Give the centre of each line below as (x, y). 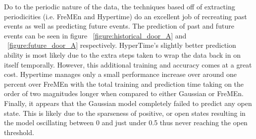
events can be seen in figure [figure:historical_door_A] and (95, 35)
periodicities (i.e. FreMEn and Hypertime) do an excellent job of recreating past (126, 16)
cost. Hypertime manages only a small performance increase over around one (120, 74)
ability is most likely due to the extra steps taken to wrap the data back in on (122, 54)
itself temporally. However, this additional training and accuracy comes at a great (128, 64)
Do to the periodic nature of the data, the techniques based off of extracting (120, 6)
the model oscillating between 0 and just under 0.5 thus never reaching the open (126, 122)
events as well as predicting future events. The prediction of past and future (119, 26)
